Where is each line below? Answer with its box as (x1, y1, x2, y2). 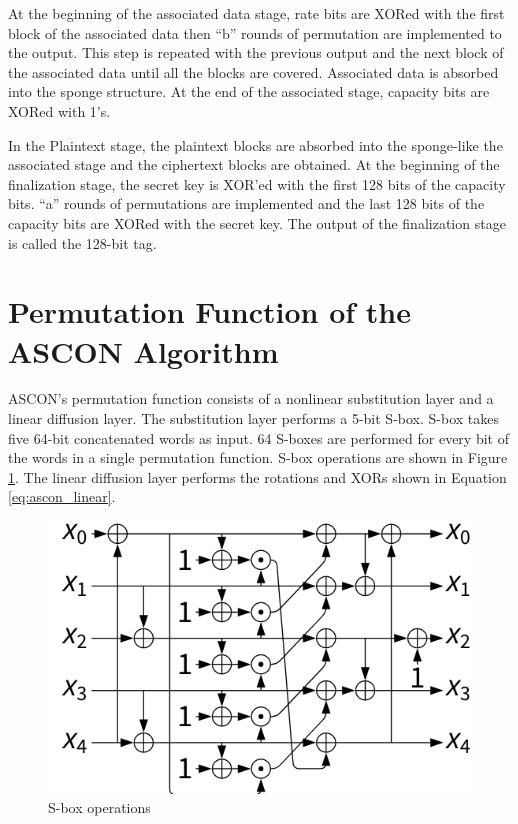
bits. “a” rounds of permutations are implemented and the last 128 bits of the (8, 193, 485, 214)
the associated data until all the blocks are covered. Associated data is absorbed (8, 61, 499, 82)
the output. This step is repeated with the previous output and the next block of (8, 42, 504, 63)
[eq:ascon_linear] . (8, 486, 116, 507)
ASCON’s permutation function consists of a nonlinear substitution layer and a (8, 388, 494, 409)
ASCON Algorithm (8, 330, 279, 371)
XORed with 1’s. (8, 100, 111, 121)
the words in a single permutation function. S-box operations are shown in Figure (8, 447, 508, 468)
